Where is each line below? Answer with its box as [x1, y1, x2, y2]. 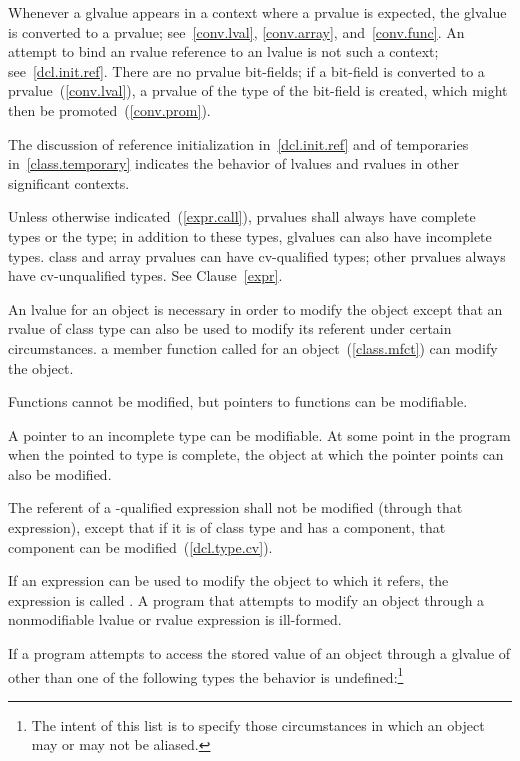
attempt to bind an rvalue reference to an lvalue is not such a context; [8, 41, 439, 62]
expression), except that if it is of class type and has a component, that [8, 517, 446, 538]
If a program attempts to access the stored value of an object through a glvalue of [8, 643, 511, 664]
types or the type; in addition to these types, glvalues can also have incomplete [8, 225, 492, 246]
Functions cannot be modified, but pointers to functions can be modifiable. [8, 391, 468, 412]
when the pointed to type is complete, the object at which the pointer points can [8, 444, 504, 465]
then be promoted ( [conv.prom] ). [8, 99, 211, 120]
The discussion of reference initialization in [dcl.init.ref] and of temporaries [8, 133, 469, 154]
